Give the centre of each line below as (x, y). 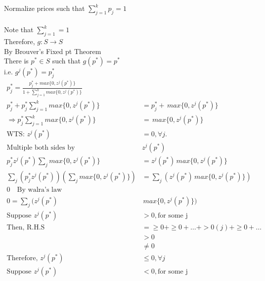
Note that (19, 29)
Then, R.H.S (26, 227)
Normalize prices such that (44, 8)
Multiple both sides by (41, 147)
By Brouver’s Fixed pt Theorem (53, 51)
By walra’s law (40, 190)
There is (16, 61)
